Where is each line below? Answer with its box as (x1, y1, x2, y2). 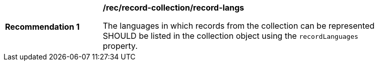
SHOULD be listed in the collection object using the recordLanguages (103, 31, 358, 41)
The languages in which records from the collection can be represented (103, 21, 375, 31)
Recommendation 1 (5, 22, 80, 32)
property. (103, 41, 138, 51)
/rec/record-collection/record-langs (103, 3, 244, 13)
